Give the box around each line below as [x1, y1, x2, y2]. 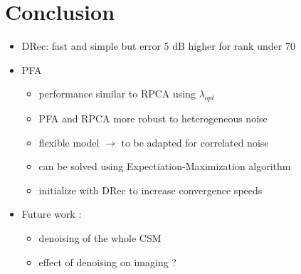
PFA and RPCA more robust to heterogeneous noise [38, 111, 268, 126]
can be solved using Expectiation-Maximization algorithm [38, 159, 291, 174]
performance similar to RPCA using [38, 86, 196, 101]
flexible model [38, 135, 100, 149]
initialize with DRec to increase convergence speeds [38, 182, 263, 197]
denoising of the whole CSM [38, 231, 162, 246]
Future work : [21, 206, 82, 221]
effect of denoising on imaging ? [38, 254, 176, 269]
